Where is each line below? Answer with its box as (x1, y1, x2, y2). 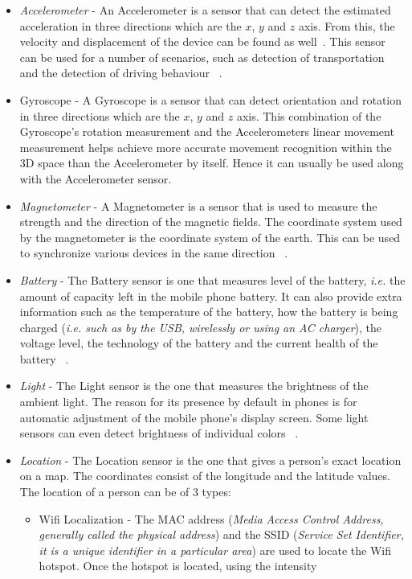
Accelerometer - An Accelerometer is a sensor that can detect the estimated (19, 2, 391, 18)
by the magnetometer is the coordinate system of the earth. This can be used (19, 228, 401, 245)
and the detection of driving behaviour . (19, 64, 222, 81)
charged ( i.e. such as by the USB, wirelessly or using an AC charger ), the (19, 318, 382, 335)
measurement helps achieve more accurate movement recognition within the (19, 138, 392, 155)
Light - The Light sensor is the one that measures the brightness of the (19, 377, 369, 394)
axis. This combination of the (236, 107, 381, 124)
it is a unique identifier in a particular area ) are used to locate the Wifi (39, 541, 391, 558)
